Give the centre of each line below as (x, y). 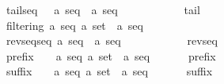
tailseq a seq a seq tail (103, 9)
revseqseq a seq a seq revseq (112, 40)
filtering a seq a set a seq (74, 25)
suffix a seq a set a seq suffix (109, 71)
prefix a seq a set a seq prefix (111, 55)
